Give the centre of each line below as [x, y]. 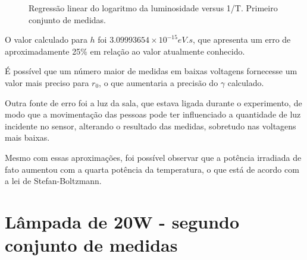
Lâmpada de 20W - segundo [122, 221]
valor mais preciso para [47, 82]
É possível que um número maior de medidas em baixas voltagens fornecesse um [151, 71]
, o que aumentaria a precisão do [159, 82]
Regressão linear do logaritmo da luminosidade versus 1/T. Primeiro [153, 8]
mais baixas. [27, 137]
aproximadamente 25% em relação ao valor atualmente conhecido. [125, 51]
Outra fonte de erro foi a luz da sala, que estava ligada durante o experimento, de [153, 102]
